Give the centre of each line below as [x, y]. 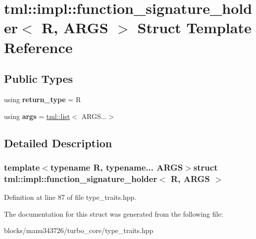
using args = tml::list [37, 116]
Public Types [39, 79]
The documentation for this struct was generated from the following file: [114, 213]
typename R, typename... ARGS [117, 167]
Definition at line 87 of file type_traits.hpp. [70, 197]
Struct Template [194, 28]
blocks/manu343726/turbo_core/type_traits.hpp [79, 230]
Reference [38, 47]
